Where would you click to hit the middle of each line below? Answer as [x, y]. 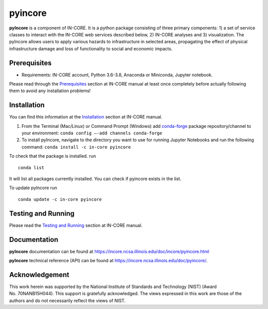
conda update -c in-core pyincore [60, 199]
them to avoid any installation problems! [50, 91]
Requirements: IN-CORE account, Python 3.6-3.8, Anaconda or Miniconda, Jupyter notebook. [117, 75]
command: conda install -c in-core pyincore [76, 147]
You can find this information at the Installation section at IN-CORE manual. [86, 117]
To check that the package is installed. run [53, 156]
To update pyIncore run [33, 188]
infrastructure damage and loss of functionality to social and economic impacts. [91, 49]
